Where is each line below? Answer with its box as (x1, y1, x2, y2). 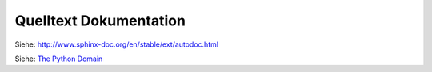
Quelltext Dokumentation (14, 12, 186, 29)
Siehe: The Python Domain (14, 54, 103, 63)
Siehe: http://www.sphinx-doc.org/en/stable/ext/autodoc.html (14, 40, 219, 49)
